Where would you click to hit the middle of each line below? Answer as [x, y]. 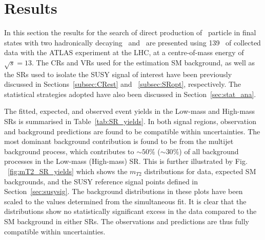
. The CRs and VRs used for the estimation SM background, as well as [143, 62]
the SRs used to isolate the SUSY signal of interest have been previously [118, 74]
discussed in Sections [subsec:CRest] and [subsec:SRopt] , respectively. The [123, 84]
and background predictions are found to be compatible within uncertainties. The [132, 131]
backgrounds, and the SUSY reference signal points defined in [101, 181]
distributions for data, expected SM [200, 171]
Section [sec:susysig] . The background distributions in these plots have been [124, 191]
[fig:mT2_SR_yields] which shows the [68, 171]
